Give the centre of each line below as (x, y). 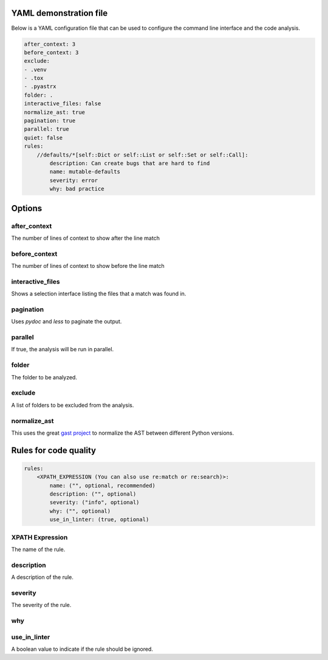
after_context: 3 (50, 44)
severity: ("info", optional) (94, 503)
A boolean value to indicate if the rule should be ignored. (82, 649)
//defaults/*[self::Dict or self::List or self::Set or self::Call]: (142, 155)
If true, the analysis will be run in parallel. (63, 349)
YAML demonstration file (60, 13)
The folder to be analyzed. (44, 377)
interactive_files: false (63, 104)
